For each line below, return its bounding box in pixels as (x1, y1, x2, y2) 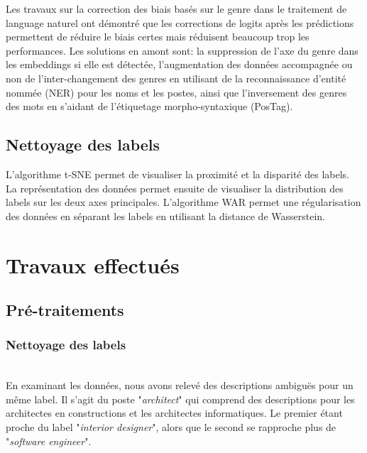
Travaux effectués (6, 250, 180, 279)
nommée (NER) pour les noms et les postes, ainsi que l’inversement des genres (6, 84, 347, 99)
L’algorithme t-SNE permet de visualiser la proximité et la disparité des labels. (6, 166, 349, 181)
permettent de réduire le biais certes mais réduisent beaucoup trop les (6, 29, 310, 44)
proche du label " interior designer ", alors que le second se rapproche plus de (6, 420, 336, 435)
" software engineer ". (6, 433, 92, 448)
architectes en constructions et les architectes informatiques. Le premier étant (6, 405, 343, 420)
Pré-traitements (6, 299, 124, 321)
